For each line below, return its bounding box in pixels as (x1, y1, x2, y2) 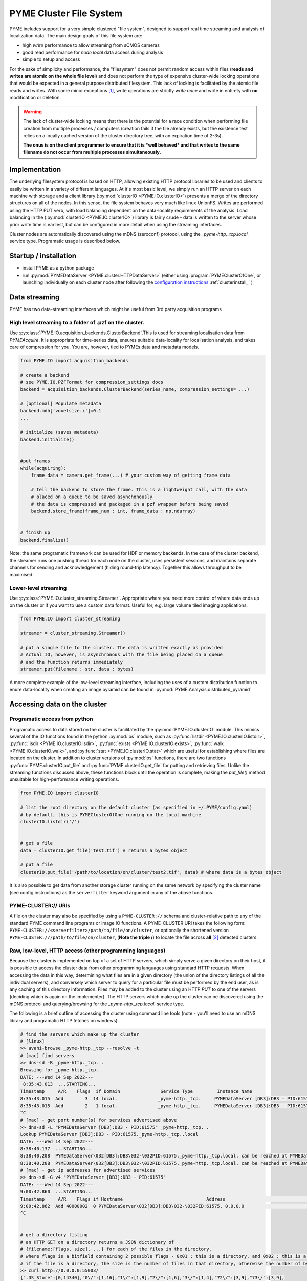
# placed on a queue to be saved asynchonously (31, 494, 153, 500)
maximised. (9, 571, 34, 577)
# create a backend (20, 372, 69, 378)
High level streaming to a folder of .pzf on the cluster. (9, 319, 145, 326)
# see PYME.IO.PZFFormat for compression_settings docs (20, 379, 164, 385)
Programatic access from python (9, 715, 93, 722)
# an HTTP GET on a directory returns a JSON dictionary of (20, 1239, 174, 1245)
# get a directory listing (20, 1232, 88, 1237)
